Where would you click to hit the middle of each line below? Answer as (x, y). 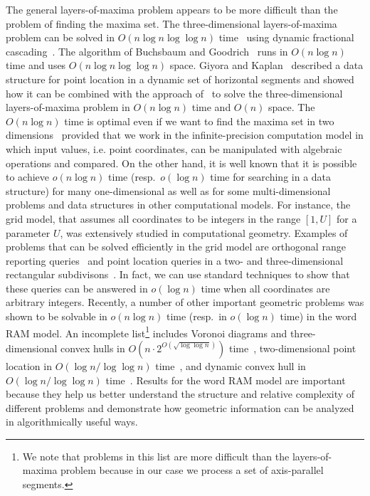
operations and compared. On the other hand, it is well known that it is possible (181, 163)
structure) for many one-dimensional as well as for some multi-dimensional (168, 190)
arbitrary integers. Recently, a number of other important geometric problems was (185, 302)
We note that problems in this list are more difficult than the (156, 456)
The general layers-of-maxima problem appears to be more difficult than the (172, 9)
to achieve (28, 177)
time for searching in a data (271, 177)
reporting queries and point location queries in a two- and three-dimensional (175, 260)
